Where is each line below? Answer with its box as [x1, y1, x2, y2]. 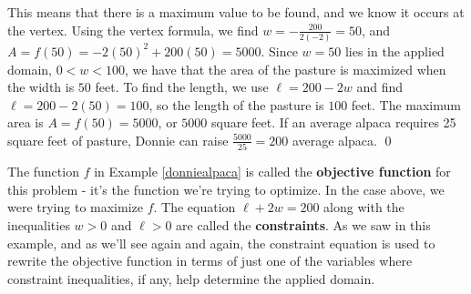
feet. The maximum [351, 95, 461, 114]
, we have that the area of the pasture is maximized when [125, 59, 446, 78]
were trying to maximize [7, 198, 144, 217]
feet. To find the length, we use [95, 77, 269, 96]
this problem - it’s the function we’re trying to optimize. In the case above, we [7, 179, 445, 198]
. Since [261, 41, 298, 60]
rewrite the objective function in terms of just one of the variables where [7, 251, 413, 270]
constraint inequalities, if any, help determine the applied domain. [7, 269, 375, 288]
